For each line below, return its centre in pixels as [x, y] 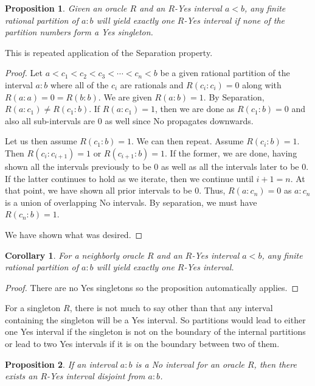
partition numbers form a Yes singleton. [79, 32]
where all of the [79, 84]
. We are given [125, 96]
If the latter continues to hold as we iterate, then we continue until [129, 178]
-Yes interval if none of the [234, 20]
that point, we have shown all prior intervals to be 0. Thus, [115, 190]
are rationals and [152, 84]
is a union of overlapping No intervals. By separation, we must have [131, 202]
